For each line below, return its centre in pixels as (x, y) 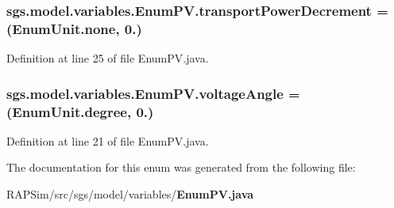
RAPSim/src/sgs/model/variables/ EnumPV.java (130, 194)
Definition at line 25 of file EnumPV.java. (108, 58)
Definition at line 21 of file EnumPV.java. (108, 140)
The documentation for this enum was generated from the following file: (181, 167)
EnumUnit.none (64, 28)
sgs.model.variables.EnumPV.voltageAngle (145, 93)
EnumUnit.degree (70, 111)
